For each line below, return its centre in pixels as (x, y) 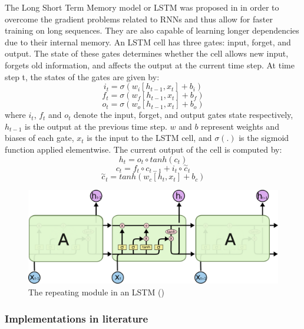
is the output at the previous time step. (96, 126)
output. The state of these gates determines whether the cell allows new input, (147, 53)
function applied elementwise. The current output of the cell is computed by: (143, 149)
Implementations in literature (77, 318)
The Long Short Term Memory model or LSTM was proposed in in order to (142, 7)
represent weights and (240, 126)
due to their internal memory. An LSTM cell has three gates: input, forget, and (148, 42)
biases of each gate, (39, 138)
